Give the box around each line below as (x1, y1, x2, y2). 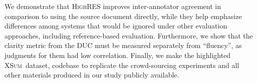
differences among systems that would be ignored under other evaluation (5, 20, 227, 31)
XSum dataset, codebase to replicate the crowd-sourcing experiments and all (5, 59, 239, 70)
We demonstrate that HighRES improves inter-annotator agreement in (5, 1, 221, 11)
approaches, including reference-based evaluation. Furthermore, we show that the (5, 30, 253, 40)
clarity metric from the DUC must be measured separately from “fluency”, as (5, 40, 242, 50)
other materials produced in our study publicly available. (5, 69, 179, 80)
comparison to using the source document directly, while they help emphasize (5, 10, 242, 21)
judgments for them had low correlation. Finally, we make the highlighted (5, 49, 231, 60)
